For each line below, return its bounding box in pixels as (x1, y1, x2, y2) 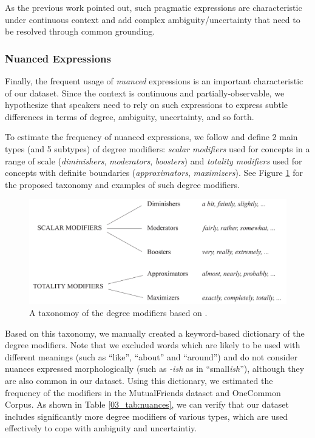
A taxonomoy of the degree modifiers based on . (29, 306, 208, 319)
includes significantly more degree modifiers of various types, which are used (5, 409, 288, 422)
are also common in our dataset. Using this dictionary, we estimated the (5, 374, 273, 386)
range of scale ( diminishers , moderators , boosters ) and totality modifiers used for (5, 154, 302, 167)
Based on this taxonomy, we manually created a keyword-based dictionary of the (5, 326, 305, 339)
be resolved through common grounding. (5, 25, 155, 38)
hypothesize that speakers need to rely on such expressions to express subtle (5, 98, 288, 111)
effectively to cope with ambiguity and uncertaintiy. (5, 422, 197, 434)
